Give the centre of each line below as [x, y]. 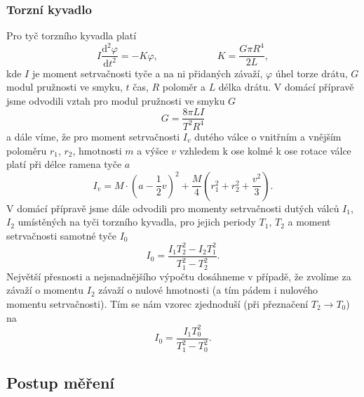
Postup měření [61, 382]
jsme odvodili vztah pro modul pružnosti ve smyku [116, 100]
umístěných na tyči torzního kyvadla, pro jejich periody [137, 222]
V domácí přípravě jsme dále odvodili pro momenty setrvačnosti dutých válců [173, 208]
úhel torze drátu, [311, 73]
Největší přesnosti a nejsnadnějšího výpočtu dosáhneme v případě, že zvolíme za [179, 276]
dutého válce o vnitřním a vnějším [268, 136]
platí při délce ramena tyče [64, 164]
